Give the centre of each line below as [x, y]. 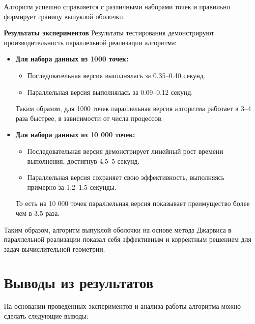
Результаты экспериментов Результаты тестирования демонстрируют [109, 33]
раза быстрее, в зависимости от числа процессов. [89, 118]
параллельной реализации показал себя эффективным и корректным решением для [128, 239]
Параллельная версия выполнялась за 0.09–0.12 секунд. [110, 92]
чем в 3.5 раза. [38, 213]
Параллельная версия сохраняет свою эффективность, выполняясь [126, 177]
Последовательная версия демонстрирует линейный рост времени [125, 151]
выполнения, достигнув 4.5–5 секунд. [83, 161]
